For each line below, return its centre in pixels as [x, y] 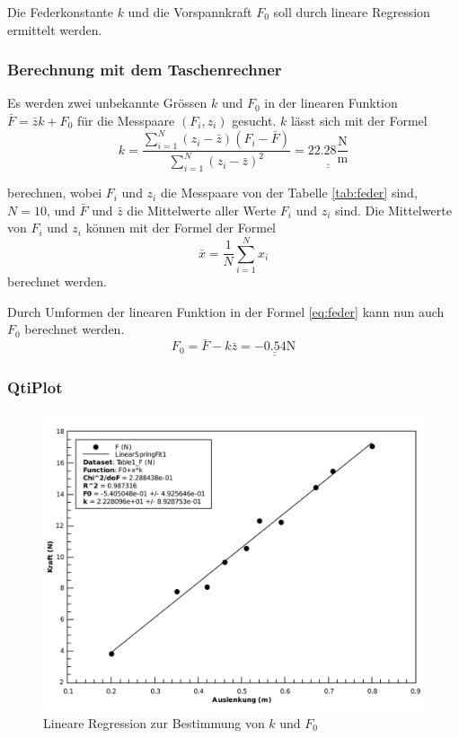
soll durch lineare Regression [352, 12]
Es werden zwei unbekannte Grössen [107, 103]
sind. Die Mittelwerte [393, 210]
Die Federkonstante [60, 12]
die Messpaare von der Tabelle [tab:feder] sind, [289, 193]
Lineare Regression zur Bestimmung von [154, 722]
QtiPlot [35, 387]
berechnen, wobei [55, 193]
